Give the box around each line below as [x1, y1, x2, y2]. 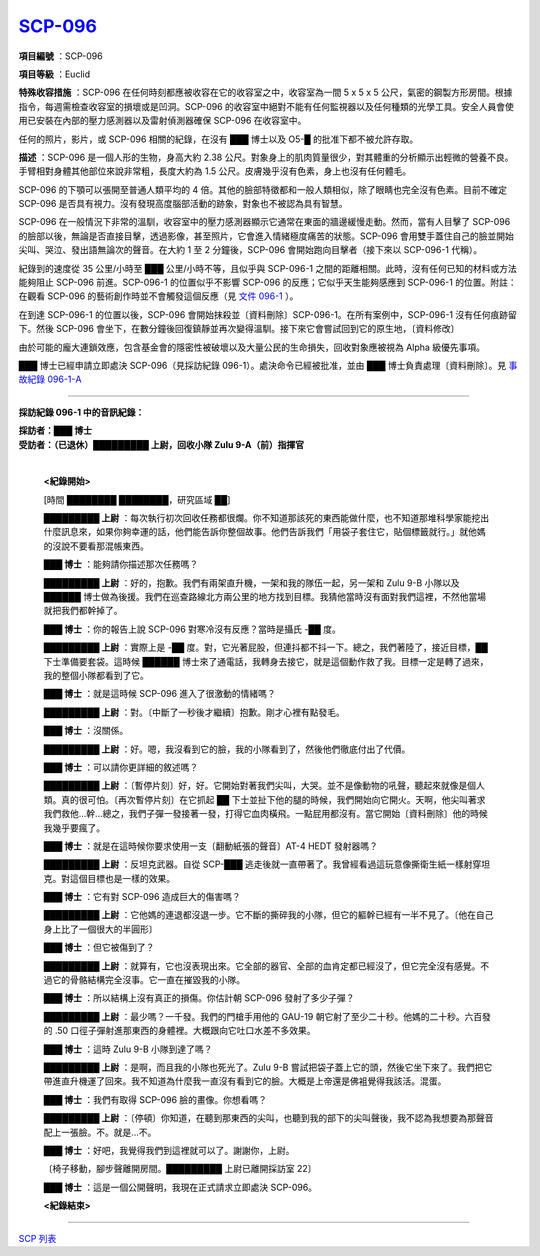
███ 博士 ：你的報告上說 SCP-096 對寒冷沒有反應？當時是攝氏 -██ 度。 [43, 623, 342, 635]
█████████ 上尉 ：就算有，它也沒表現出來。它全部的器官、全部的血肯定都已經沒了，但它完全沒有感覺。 [43, 960, 481, 972]
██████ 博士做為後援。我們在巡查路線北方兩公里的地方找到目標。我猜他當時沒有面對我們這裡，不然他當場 [43, 591, 487, 603]
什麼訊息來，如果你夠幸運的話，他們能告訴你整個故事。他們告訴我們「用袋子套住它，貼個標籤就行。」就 [43, 526, 469, 538]
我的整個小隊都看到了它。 [43, 670, 149, 681]
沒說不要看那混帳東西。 [51, 540, 149, 552]
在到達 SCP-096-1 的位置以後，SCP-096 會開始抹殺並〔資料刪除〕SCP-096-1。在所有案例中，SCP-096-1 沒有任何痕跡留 [18, 308, 517, 320]
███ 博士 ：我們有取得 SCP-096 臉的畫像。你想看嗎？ [43, 1093, 268, 1105]
